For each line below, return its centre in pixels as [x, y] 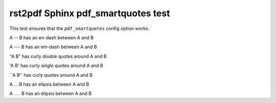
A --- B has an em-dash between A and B [53, 47]
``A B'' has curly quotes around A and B [51, 75]
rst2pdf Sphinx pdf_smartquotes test [90, 13]
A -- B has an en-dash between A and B [52, 38]
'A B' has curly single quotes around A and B [56, 65]
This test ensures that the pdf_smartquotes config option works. [79, 28]
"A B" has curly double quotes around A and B [58, 56]
